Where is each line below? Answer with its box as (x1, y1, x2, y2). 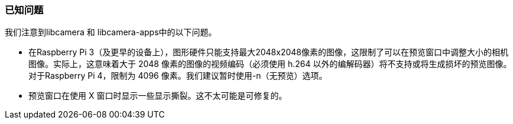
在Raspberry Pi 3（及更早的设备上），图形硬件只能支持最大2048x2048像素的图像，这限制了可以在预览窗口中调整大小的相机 (28, 47, 508, 58)
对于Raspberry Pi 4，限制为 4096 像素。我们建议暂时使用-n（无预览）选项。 (28, 71, 327, 81)
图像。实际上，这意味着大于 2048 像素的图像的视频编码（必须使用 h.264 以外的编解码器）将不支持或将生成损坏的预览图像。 (28, 59, 512, 69)
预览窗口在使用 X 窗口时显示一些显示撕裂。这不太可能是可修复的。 (28, 91, 287, 101)
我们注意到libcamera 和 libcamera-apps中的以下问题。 (5, 27, 217, 38)
